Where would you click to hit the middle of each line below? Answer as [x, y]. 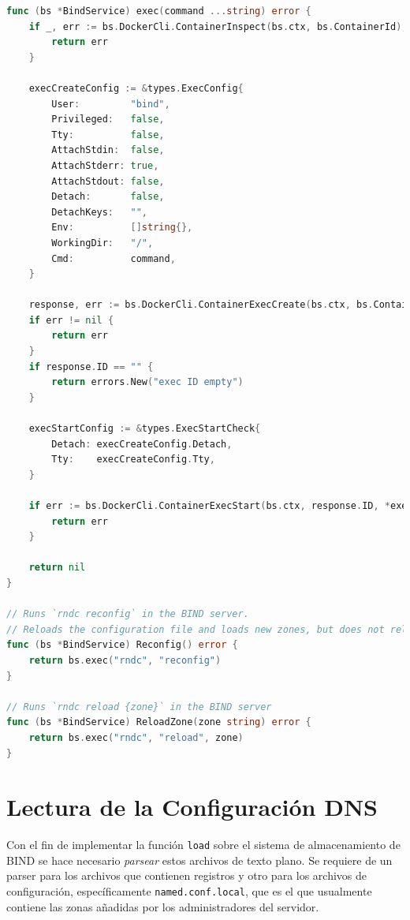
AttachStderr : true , [105, 165]
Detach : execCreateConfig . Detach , [142, 444]
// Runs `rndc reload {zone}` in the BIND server [139, 707]
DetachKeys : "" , [100, 212]
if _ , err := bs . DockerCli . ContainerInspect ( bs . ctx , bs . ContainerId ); [218, 26]
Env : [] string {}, [122, 228]
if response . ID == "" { [91, 367]
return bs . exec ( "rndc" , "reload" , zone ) [136, 737]
